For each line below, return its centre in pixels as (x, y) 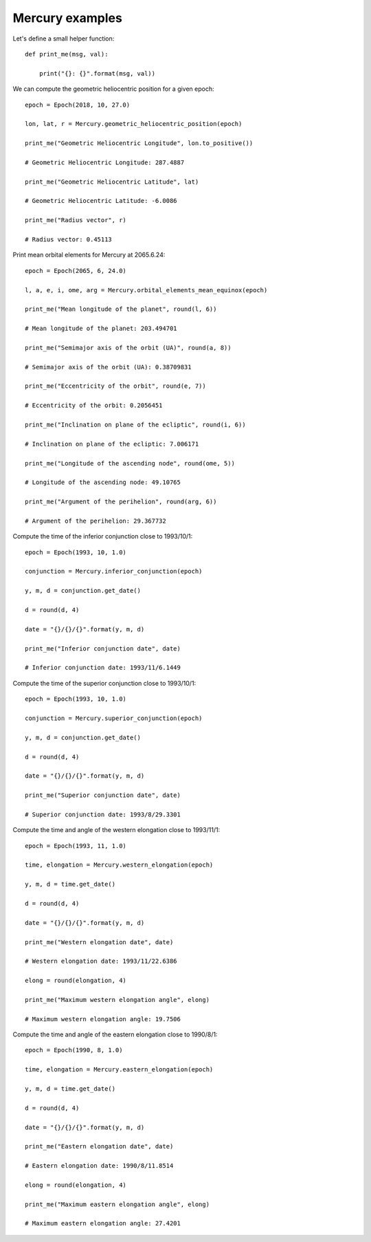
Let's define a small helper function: (64, 39)
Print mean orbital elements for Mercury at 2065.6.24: (89, 255)
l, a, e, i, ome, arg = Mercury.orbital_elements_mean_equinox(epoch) (146, 290)
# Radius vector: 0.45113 (69, 239)
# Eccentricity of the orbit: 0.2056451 (94, 405)
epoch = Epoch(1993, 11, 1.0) (76, 846)
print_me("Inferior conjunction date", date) (103, 649)
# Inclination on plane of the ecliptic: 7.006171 (112, 444)
